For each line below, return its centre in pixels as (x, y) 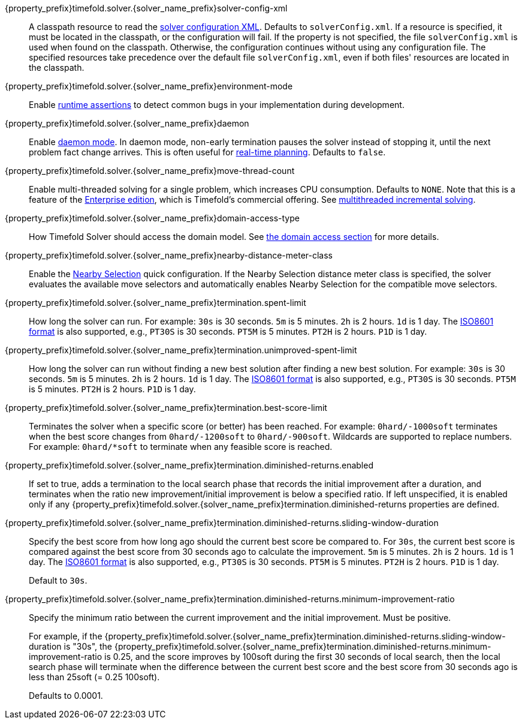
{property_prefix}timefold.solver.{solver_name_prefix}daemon (127, 123)
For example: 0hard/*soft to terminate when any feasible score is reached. (181, 447)
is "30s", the (88, 646)
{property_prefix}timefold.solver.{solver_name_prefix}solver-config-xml (146, 8)
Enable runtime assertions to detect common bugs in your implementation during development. (217, 105)
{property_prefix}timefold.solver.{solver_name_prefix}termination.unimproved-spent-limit (181, 350)
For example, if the (66, 636)
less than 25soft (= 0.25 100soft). (94, 677)
